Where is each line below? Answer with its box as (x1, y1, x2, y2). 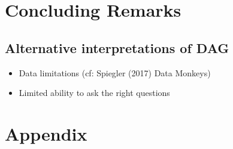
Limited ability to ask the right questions (19, 86, 170, 99)
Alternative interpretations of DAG (5, 38, 229, 57)
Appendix (5, 121, 87, 145)
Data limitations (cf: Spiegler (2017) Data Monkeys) (19, 66, 211, 79)
